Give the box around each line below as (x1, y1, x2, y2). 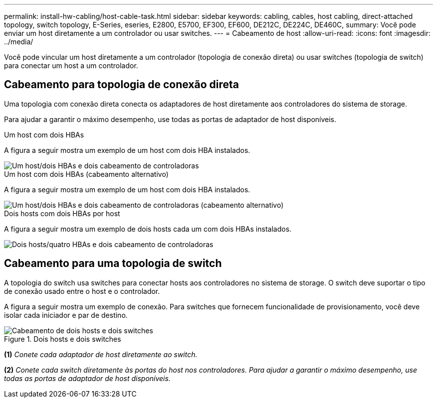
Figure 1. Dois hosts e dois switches (4, 334, 121, 343)
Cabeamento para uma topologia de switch (4, 257, 222, 270)
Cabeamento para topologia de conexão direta (4, 78, 239, 91)
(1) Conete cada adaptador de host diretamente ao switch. (4, 350, 198, 359)
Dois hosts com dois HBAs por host (4, 209, 120, 218)
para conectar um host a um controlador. (4, 61, 138, 70)
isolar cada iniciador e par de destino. (4, 310, 128, 319)
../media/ (4, 37, 33, 46)
